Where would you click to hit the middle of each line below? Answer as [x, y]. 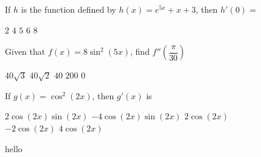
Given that [25, 51]
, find [140, 51]
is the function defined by [68, 9]
